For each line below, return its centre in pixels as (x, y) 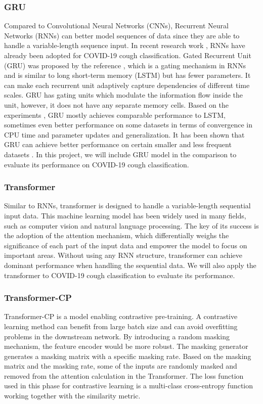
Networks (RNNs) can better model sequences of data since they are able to (122, 35)
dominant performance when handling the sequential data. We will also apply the (130, 265)
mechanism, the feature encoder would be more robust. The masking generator (126, 346)
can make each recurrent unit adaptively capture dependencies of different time (127, 85)
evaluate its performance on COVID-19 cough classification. (97, 164)
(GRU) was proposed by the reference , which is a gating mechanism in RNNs (125, 65)
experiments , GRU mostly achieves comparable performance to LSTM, (115, 115)
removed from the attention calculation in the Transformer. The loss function (124, 375)
